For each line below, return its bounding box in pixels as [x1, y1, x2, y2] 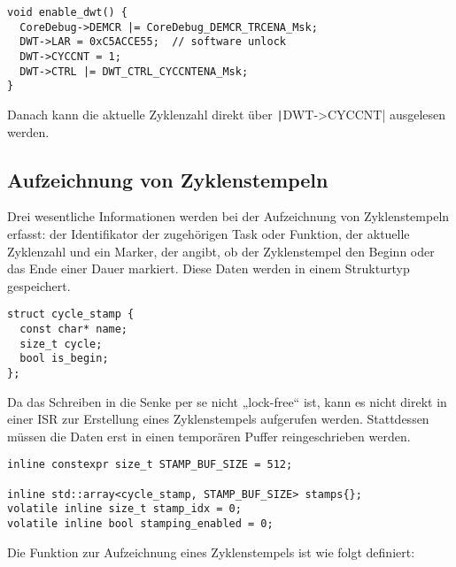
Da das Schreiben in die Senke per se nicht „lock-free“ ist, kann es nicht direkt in [7, 392, 447, 410]
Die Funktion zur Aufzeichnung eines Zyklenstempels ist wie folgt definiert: [7, 542, 415, 561]
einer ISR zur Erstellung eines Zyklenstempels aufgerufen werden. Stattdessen [7, 410, 429, 428]
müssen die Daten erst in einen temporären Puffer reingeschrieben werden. [7, 426, 411, 445]
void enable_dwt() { [7, 6, 128, 19]
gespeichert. [7, 276, 71, 295]
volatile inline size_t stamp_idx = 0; [7, 502, 242, 516]
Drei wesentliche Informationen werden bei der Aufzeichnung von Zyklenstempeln [7, 207, 450, 226]
